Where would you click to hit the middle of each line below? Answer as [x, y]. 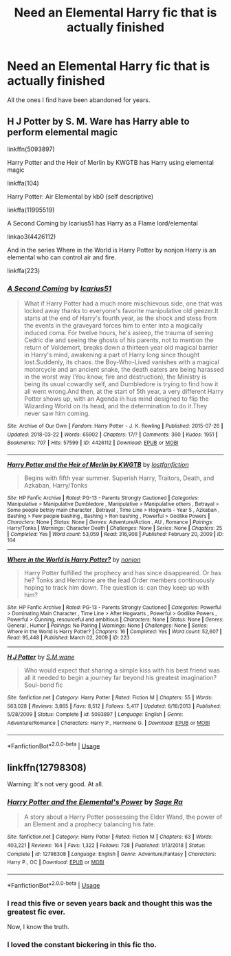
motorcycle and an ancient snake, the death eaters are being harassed [124, 370]
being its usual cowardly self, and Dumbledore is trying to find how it [121, 384]
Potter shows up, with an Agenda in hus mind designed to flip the [116, 399]
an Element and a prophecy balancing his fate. [90, 824]
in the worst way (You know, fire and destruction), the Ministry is [115, 377]
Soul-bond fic [43, 685]
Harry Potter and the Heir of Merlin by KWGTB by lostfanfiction [98, 465]
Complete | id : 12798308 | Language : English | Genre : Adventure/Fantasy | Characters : [112, 854]
